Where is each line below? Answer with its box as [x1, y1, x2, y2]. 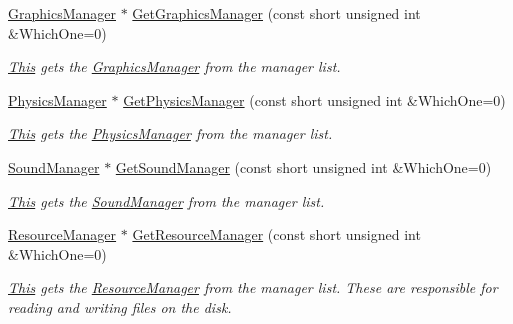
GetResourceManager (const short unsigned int [132, 224, 421, 245]
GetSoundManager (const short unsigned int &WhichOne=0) [115, 156, 492, 177]
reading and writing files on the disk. [8, 296, 232, 317]
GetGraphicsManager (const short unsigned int [132, 3, 421, 23]
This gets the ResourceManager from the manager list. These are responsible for [8, 277, 498, 298]
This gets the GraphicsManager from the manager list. [8, 56, 341, 77]
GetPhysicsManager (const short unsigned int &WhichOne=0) [123, 89, 506, 110]
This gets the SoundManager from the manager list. [8, 190, 325, 211]
